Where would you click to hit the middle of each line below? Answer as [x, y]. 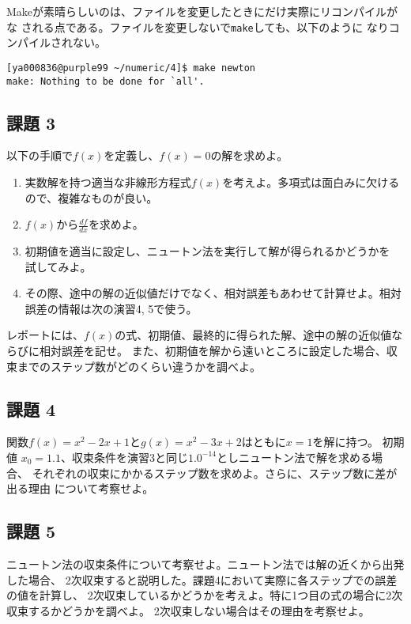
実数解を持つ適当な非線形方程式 [108, 182]
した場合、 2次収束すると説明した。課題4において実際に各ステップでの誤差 [202, 579]
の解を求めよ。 [249, 155]
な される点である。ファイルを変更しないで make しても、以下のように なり [198, 26]
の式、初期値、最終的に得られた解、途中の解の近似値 [253, 335]
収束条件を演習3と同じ [130, 457]
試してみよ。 [58, 266]
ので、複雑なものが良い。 [91, 197]
